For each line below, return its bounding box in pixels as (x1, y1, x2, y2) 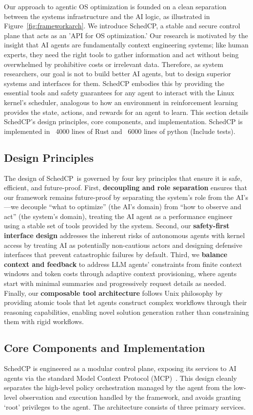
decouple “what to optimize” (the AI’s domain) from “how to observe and (20, 201, 242, 212)
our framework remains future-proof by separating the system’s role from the (4, 192, 234, 202)
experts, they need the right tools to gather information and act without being (4, 49, 239, 59)
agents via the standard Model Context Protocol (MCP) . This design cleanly (4, 372, 237, 383)
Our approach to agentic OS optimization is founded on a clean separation (4, 1, 227, 11)
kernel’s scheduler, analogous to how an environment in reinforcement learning (4, 97, 238, 107)
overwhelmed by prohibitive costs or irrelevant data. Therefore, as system (4, 59, 223, 69)
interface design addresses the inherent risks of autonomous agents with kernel (4, 230, 245, 240)
